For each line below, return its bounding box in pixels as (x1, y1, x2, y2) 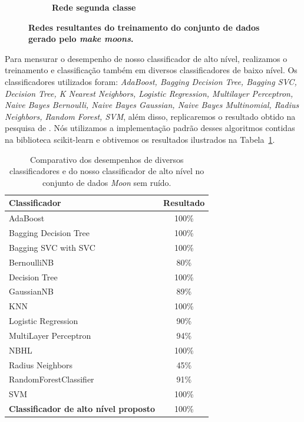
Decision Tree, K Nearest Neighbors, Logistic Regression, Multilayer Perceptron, (5, 87, 293, 99)
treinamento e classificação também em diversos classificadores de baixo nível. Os (5, 64, 298, 76)
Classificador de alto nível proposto (9, 403, 156, 415)
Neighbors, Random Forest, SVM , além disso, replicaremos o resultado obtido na (5, 110, 296, 122)
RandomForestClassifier (9, 373, 94, 385)
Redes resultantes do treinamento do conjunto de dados (28, 21, 260, 33)
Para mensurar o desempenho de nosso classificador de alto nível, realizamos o (5, 52, 288, 64)
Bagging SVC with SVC (9, 241, 95, 253)
